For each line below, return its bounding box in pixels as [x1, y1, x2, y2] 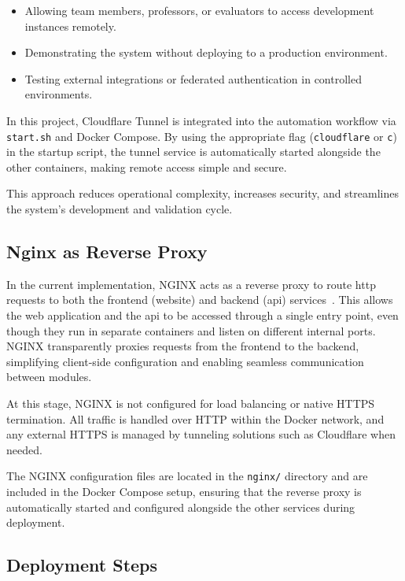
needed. [6, 441, 42, 457]
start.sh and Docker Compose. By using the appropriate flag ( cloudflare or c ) [6, 128, 397, 144]
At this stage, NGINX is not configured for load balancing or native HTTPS [6, 394, 375, 411]
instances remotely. [24, 17, 116, 34]
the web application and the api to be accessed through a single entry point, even [6, 306, 399, 323]
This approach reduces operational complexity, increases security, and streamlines [6, 185, 399, 202]
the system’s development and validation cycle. [6, 201, 233, 216]
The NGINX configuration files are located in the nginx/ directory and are [6, 468, 368, 484]
